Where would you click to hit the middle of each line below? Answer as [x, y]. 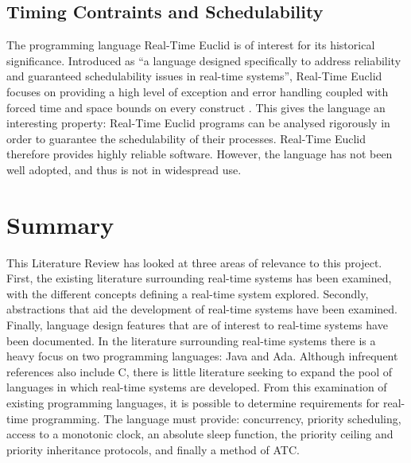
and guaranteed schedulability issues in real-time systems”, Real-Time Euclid [194, 76]
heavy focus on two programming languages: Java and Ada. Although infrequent [202, 356]
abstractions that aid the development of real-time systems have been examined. [202, 309]
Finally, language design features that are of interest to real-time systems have [197, 325]
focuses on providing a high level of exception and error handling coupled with [198, 91]
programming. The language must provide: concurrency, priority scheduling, [216, 418]
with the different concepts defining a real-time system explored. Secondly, [188, 293]
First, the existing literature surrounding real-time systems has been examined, [199, 278]
